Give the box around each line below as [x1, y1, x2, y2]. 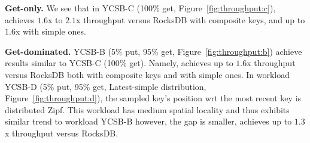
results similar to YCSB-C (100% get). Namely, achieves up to [5, 57, 233, 69]
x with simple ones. [15, 25, 86, 38]
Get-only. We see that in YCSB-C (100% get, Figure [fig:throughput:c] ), [5, 2, 276, 14]
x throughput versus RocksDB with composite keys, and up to [76, 13, 305, 26]
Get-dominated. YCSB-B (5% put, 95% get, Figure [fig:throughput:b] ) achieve [5, 45, 302, 57]
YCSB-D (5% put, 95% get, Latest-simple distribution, [5, 80, 206, 92]
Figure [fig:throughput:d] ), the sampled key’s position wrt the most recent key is [5, 92, 302, 104]
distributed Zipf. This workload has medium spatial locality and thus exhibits [5, 103, 290, 116]
